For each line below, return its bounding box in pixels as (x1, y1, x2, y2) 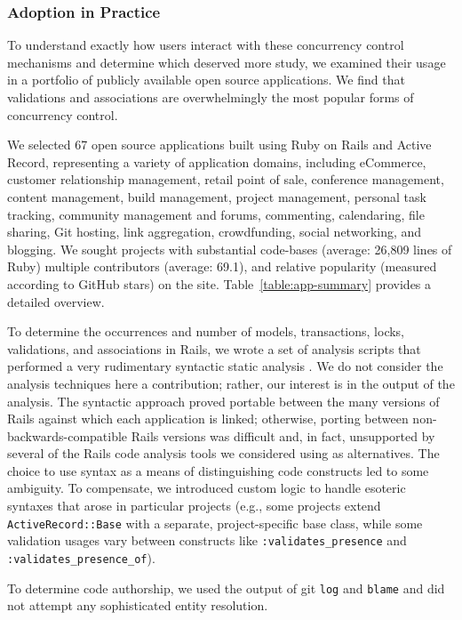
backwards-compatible (7, 426, 128, 445)
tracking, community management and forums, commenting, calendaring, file (7, 205, 425, 223)
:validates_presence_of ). (7, 548, 155, 567)
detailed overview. (7, 292, 105, 310)
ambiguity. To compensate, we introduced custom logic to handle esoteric (7, 479, 406, 497)
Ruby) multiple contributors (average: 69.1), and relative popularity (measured (7, 257, 437, 276)
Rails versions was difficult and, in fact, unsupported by (131, 426, 435, 445)
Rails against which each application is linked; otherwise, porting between (7, 409, 409, 428)
